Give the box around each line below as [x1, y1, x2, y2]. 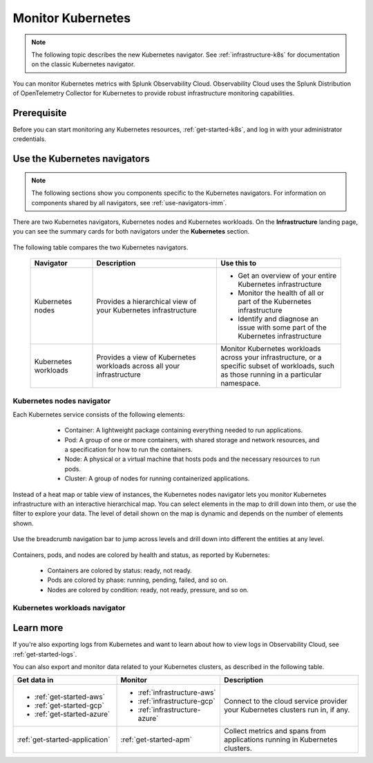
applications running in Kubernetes [224, 735, 338, 744]
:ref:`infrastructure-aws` [137, 688, 217, 697]
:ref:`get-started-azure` [34, 709, 111, 719]
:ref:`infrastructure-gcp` [137, 697, 216, 706]
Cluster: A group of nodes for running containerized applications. [64, 474, 250, 483]
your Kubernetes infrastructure [96, 305, 197, 315]
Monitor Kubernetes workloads [220, 344, 321, 354]
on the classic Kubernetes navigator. [31, 60, 135, 68]
